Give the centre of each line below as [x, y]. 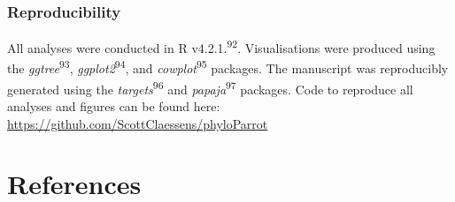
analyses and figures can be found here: [114, 105]
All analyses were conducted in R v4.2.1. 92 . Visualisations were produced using [221, 46]
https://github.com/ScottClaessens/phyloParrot [138, 123]
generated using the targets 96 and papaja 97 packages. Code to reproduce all [210, 87]
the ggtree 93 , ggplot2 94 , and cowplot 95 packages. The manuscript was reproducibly [228, 67]
